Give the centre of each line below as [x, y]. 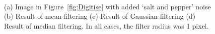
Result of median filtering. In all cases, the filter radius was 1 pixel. [107, 25]
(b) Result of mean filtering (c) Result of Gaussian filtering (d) [100, 16]
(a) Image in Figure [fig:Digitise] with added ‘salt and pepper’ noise [107, 6]
